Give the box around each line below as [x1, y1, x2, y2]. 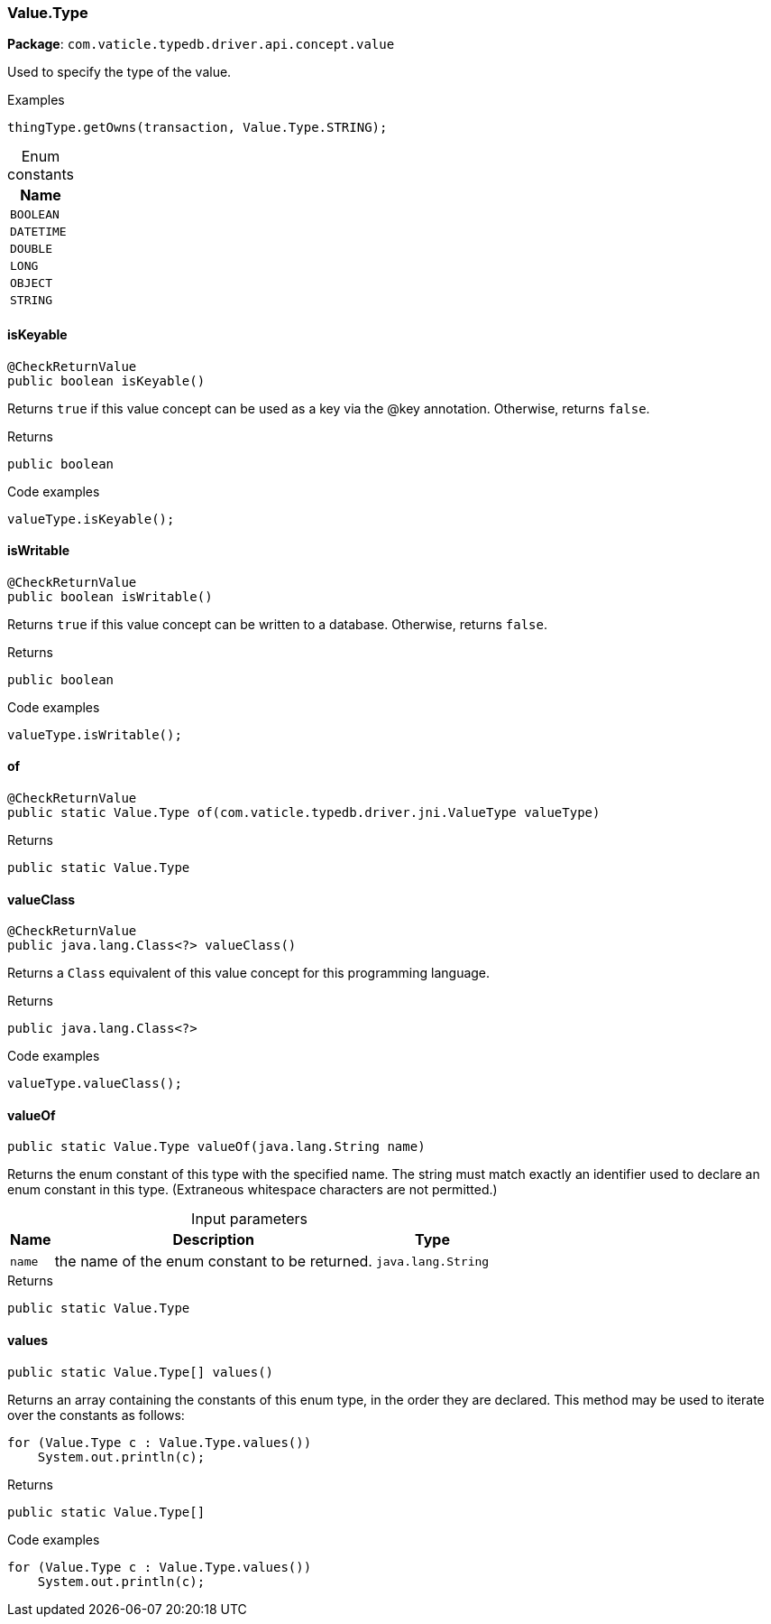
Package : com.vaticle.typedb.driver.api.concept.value [7, 36, 395, 52]
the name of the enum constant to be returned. [54, 1252, 372, 1271]
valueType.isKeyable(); [7, 511, 175, 526]
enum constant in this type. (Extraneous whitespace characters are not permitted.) [7, 1182, 498, 1198]
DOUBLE [10, 242, 52, 256]
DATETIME [10, 225, 67, 239]
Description [172, 1230, 254, 1249]
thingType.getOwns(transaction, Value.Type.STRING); [7, 120, 388, 135]
